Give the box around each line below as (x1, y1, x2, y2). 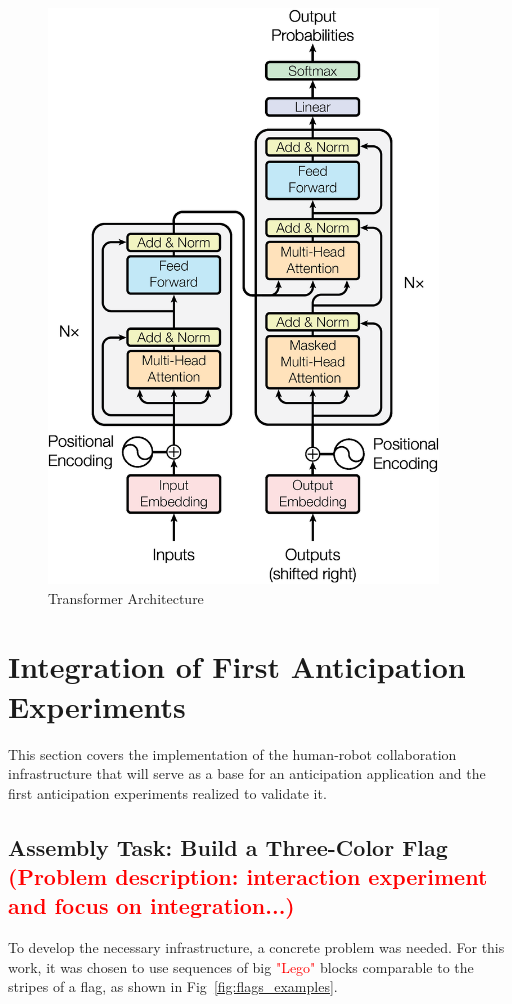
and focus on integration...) (8, 890, 295, 921)
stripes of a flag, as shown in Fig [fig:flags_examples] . (8, 976, 338, 997)
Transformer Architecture (48, 587, 204, 608)
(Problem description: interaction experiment (8, 861, 488, 892)
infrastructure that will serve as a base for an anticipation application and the (8, 763, 486, 784)
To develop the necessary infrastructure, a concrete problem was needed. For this (8, 937, 505, 958)
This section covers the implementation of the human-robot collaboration (8, 743, 457, 764)
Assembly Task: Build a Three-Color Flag (8, 831, 448, 862)
